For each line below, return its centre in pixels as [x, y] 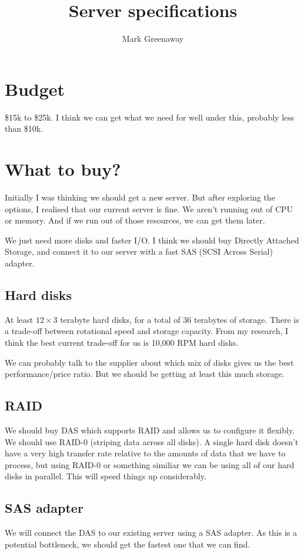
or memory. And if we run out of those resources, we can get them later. [135, 220]
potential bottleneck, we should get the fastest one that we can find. [128, 544]
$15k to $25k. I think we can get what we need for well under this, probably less [150, 117]
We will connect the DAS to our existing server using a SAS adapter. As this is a [151, 533]
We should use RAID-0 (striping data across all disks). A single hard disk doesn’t [152, 441]
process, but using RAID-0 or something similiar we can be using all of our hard [150, 464]
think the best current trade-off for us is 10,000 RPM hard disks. [122, 342]
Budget [35, 89]
